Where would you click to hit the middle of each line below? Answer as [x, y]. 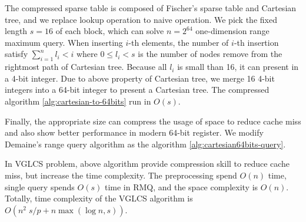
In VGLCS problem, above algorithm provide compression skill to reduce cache [147, 164]
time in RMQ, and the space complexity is [181, 186]
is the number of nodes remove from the [210, 54]
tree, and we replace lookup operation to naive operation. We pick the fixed [141, 19]
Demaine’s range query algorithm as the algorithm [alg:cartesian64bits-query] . [145, 144]
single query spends [40, 186]
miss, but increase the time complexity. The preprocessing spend [121, 175]
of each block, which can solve [110, 31]
